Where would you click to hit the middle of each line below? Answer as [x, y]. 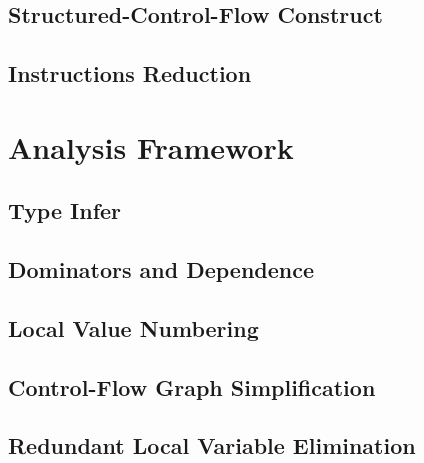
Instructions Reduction [130, 73]
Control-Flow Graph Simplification [192, 386]
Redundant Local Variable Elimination [212, 445]
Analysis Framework [151, 146]
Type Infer [65, 210]
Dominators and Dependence [161, 269]
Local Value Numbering [133, 327]
